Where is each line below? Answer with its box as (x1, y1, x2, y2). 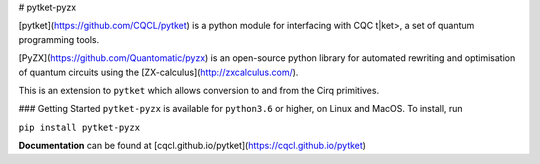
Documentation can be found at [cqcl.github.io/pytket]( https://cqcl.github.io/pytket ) (18, 140, 367, 152)
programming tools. (18, 33, 100, 45)
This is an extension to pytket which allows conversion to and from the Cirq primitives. (18, 84, 380, 96)
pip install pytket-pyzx (18, 121, 140, 133)
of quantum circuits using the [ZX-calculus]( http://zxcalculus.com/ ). (18, 66, 299, 78)
